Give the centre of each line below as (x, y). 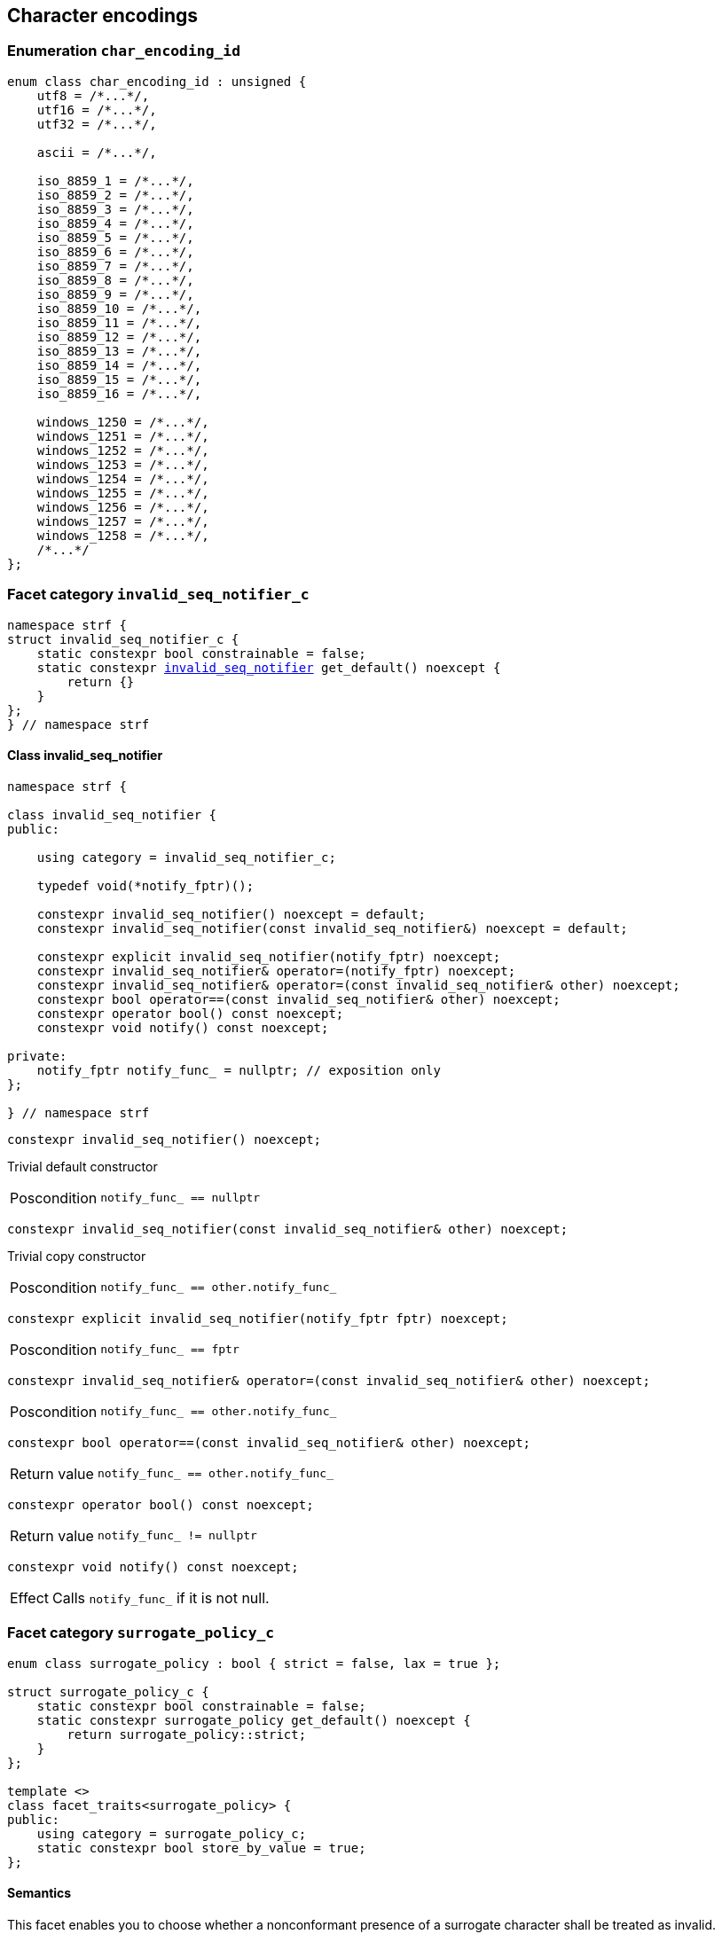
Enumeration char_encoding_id (124, 51)
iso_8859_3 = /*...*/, (115, 209)
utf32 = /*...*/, (97, 124)
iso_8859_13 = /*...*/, (119, 351)
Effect (30, 1597)
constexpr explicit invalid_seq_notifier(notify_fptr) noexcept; (269, 956)
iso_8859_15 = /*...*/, (119, 379)
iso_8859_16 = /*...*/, (119, 393)
